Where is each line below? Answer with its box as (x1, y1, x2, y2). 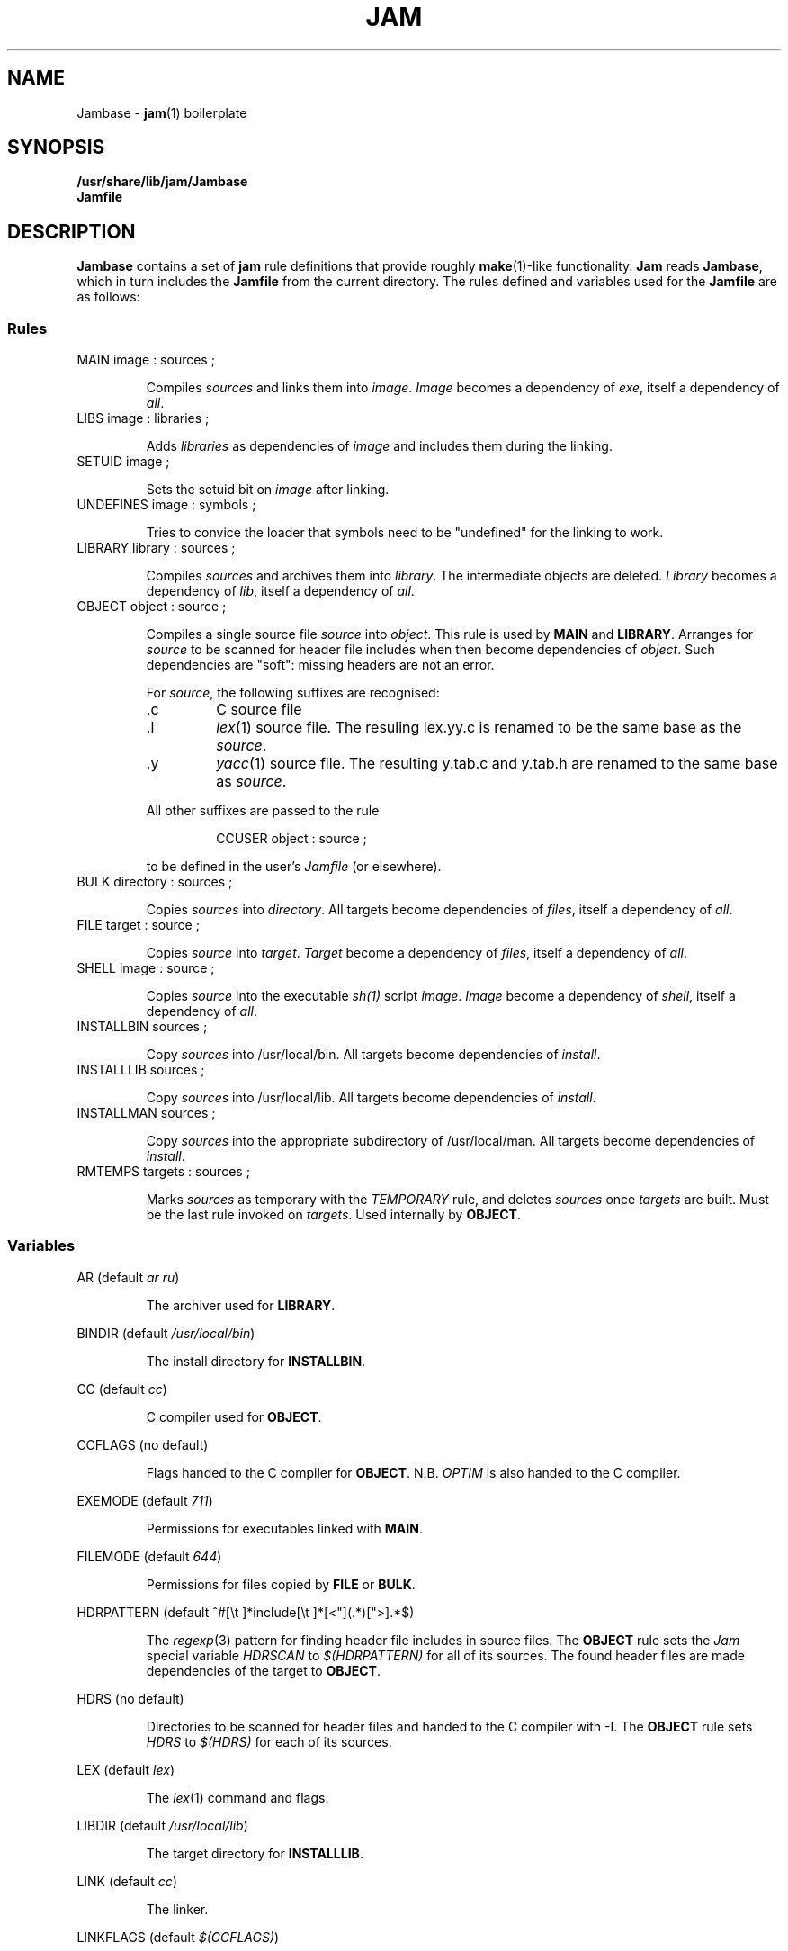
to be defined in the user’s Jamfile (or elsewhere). (146, 859, 442, 875)
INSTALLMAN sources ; (76, 1105, 216, 1121)
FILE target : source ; (76, 917, 200, 933)
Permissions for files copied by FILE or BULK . (146, 1576, 416, 1592)
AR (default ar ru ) (76, 1269, 180, 1285)
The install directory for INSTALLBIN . (146, 1353, 366, 1369)
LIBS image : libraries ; (76, 410, 210, 427)
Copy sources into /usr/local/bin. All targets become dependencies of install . (146, 1047, 601, 1063)
